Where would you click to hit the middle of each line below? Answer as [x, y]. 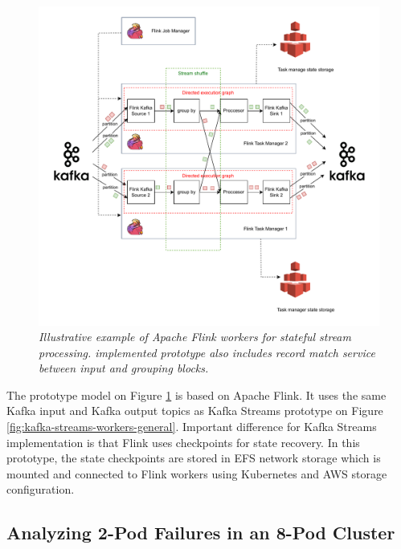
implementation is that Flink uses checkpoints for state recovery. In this [183, 442]
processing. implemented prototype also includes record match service [207, 352]
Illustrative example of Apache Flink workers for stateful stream [195, 337]
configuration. [41, 489]
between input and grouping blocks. [124, 368]
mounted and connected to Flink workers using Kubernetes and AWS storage [197, 473]
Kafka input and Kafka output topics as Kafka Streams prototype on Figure [195, 411]
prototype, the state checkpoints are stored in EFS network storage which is [194, 458]
